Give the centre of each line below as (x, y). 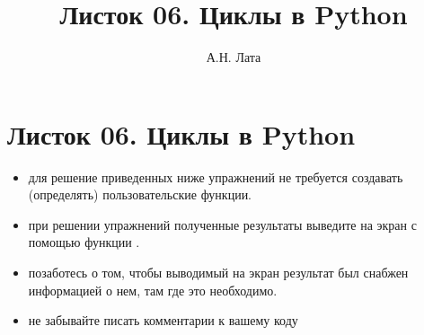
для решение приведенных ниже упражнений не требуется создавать (216, 176)
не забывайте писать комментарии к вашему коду (163, 320)
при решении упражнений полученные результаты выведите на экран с (222, 224)
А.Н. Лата (234, 57)
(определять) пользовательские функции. (140, 194)
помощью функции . (84, 242)
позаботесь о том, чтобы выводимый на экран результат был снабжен (218, 273)
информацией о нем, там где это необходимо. (153, 290)
